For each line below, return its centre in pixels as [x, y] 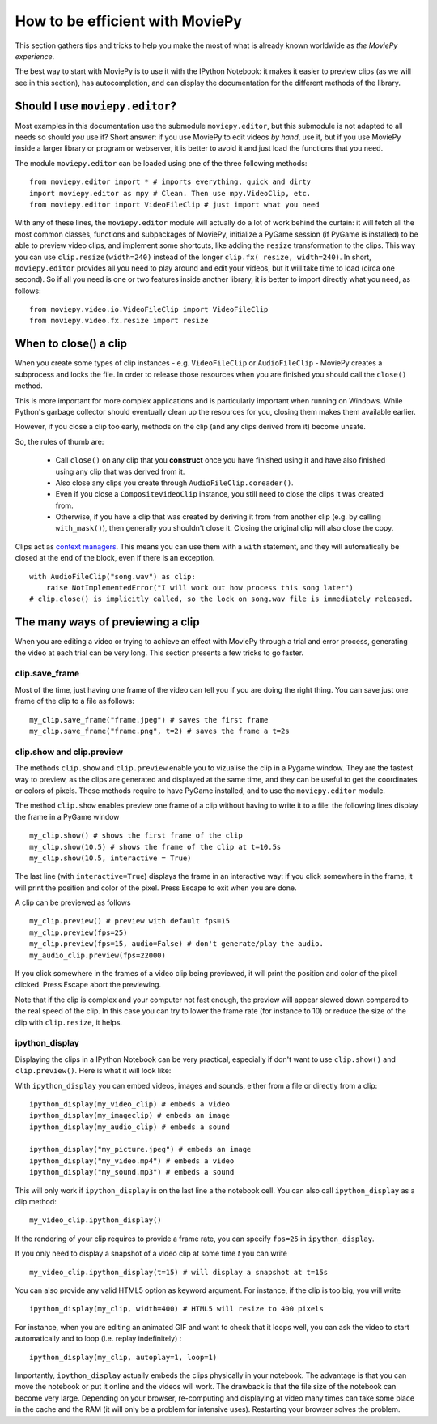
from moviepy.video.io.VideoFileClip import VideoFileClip [149, 309]
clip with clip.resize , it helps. [69, 1022]
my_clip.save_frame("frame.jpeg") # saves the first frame [149, 720]
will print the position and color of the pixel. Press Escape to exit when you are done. [156, 888]
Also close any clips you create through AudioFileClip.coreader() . [175, 483]
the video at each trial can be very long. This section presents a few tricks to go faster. [159, 653]
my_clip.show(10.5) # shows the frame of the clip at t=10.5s [155, 847]
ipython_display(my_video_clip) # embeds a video [130, 1104]
